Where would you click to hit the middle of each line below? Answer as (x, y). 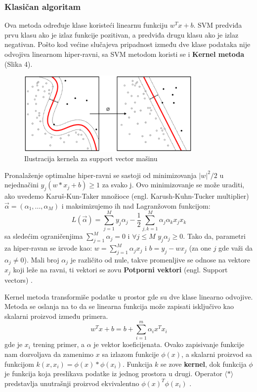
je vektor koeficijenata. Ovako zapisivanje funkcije (169, 344)
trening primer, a (59, 344)
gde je (14, 344)
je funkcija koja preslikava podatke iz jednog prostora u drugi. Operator (113, 373)
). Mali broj (42, 260)
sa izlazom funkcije (130, 354)
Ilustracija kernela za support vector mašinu (91, 158)
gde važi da (236, 248)
